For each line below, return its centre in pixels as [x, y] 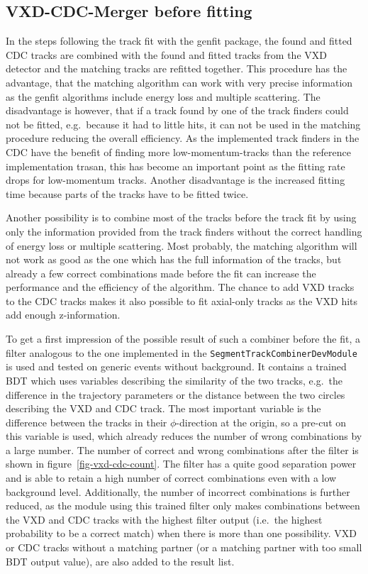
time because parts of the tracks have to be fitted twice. [127, 193]
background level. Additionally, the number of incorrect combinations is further [178, 491]
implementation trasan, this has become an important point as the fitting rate [175, 166]
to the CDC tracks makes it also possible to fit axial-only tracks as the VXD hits [182, 300]
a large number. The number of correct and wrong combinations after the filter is [182, 449]
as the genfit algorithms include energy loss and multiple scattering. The [163, 96]
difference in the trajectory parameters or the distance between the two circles [175, 394]
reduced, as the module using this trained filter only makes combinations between [183, 506]
